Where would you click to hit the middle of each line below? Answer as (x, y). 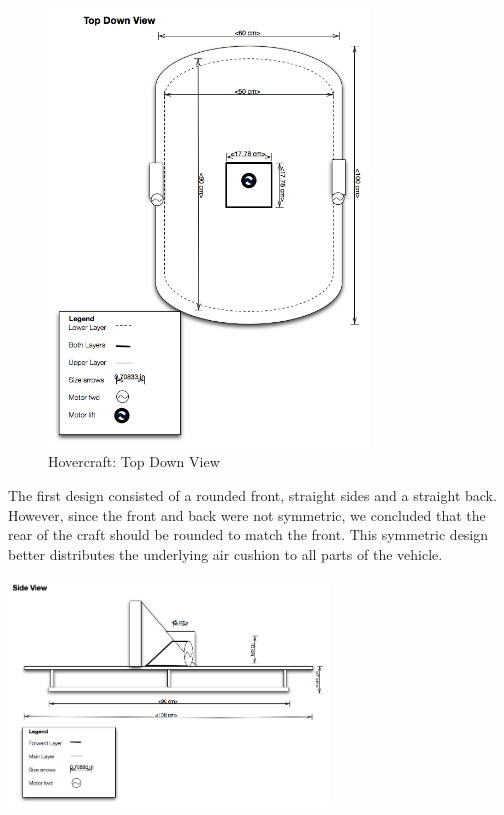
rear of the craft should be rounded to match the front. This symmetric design (248, 534)
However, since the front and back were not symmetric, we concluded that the (247, 514)
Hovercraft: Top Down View (134, 461)
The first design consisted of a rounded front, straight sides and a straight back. (252, 494)
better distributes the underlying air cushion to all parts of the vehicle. (225, 553)
